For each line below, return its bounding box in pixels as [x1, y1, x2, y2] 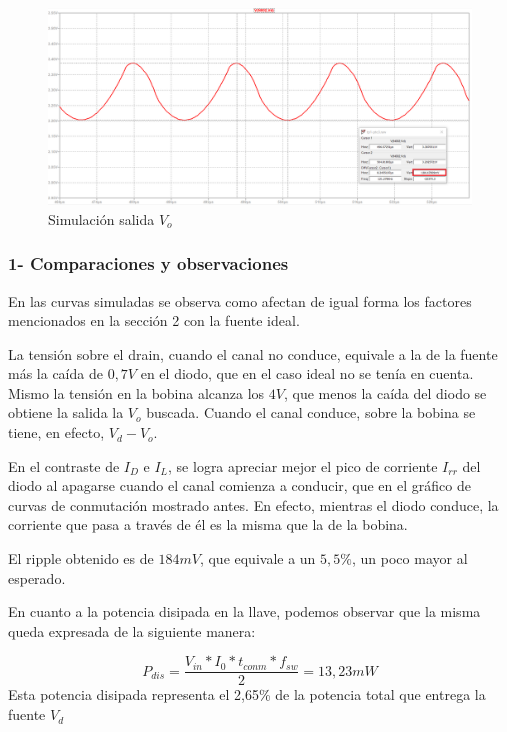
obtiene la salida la [8, 402, 124, 423]
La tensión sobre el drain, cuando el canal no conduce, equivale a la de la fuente [8, 343, 498, 364]
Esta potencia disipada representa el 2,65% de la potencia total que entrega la [8, 684, 486, 705]
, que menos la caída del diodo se [283, 382, 487, 403]
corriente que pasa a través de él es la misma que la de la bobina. [8, 514, 408, 535]
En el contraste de [8, 455, 120, 476]
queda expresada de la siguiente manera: [8, 620, 256, 641]
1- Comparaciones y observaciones [8, 251, 289, 276]
